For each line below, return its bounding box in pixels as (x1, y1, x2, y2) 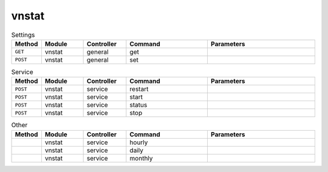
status (129, 101, 148, 109)
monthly (129, 154, 153, 162)
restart (129, 85, 149, 93)
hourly (129, 138, 148, 147)
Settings (11, 30, 35, 39)
